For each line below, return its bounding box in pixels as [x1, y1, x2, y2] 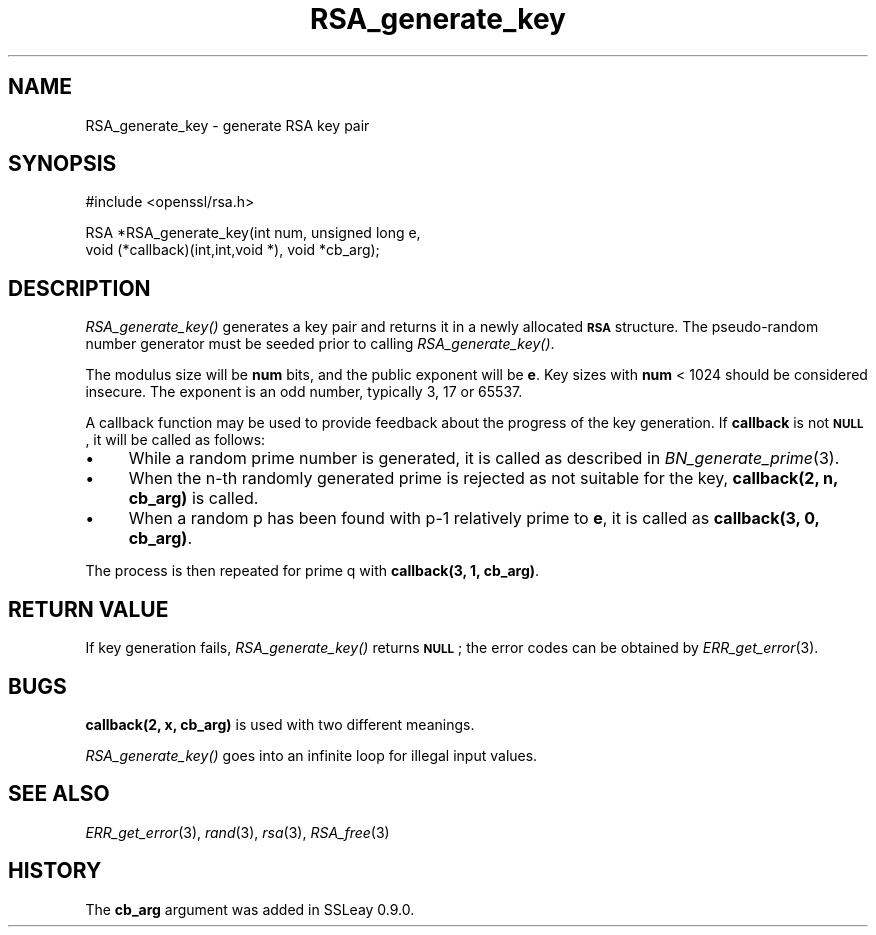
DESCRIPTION [8, 275, 151, 301]
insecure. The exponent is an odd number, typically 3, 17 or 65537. [85, 383, 523, 401]
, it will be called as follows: [85, 431, 266, 449]
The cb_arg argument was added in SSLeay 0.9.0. [85, 900, 415, 918]
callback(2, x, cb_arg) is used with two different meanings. [85, 715, 475, 733]
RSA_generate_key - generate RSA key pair [85, 116, 370, 134]
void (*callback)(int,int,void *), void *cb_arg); [85, 241, 380, 259]
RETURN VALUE [8, 596, 169, 622]
